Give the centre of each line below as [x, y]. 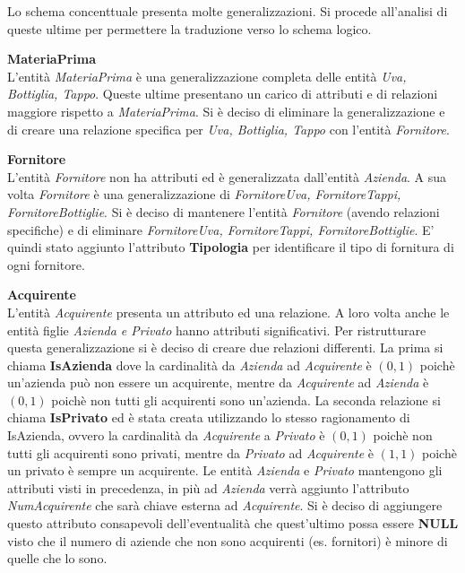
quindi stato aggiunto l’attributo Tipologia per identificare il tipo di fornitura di [231, 247]
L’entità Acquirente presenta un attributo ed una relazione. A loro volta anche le [228, 312]
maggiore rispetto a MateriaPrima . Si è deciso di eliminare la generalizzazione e [226, 111]
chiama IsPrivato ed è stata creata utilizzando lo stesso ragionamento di [209, 417]
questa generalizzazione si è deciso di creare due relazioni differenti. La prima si [225, 347]
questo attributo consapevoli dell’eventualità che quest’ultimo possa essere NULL [233, 523]
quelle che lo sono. [57, 558]
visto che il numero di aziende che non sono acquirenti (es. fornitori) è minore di [228, 540]
